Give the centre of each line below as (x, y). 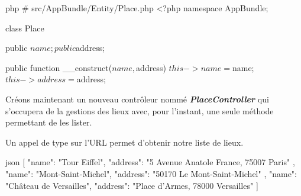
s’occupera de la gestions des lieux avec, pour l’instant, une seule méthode (140, 110)
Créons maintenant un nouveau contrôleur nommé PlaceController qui (137, 99)
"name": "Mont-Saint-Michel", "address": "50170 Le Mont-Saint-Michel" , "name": (151, 173)
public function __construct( (59, 67)
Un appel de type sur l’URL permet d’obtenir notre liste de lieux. (124, 142)
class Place (25, 28)
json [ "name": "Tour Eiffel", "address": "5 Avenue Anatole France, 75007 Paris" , (150, 162)
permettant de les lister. (49, 122)
